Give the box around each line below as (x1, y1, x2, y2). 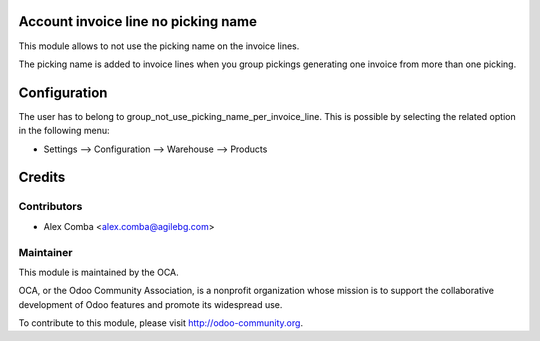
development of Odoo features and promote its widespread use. (18, 298, 283, 310)
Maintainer (18, 245, 73, 259)
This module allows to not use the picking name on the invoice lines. (18, 40, 300, 52)
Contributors (18, 200, 83, 214)
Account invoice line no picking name (18, 13, 257, 30)
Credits (18, 169, 66, 186)
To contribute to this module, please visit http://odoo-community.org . (18, 317, 304, 329)
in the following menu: (18, 125, 110, 137)
